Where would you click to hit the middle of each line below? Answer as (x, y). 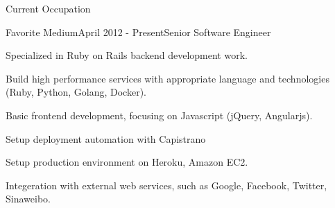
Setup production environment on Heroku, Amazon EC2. (127, 162)
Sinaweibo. (28, 199)
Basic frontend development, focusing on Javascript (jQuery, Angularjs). (159, 115)
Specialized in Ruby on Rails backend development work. (127, 55)
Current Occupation (48, 8)
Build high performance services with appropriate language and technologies (167, 78)
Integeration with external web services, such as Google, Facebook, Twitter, (166, 185)
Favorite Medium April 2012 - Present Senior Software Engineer (138, 32)
